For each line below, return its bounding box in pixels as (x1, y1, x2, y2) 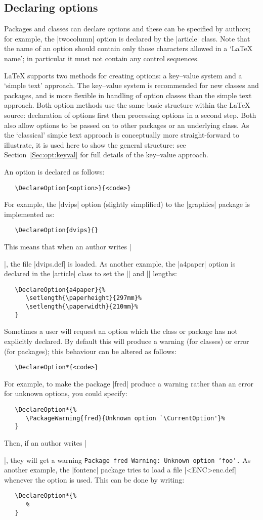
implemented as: (4, 208, 55, 219)
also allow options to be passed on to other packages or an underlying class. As (4, 119, 249, 130)
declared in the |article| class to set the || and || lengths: (4, 268, 177, 279)
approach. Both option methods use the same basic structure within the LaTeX (4, 100, 250, 110)
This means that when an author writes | (4, 241, 131, 252)
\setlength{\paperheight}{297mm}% (25, 294, 142, 302)
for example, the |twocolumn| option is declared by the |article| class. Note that (4, 33, 250, 44)
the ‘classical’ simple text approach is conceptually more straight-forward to (4, 129, 239, 140)
